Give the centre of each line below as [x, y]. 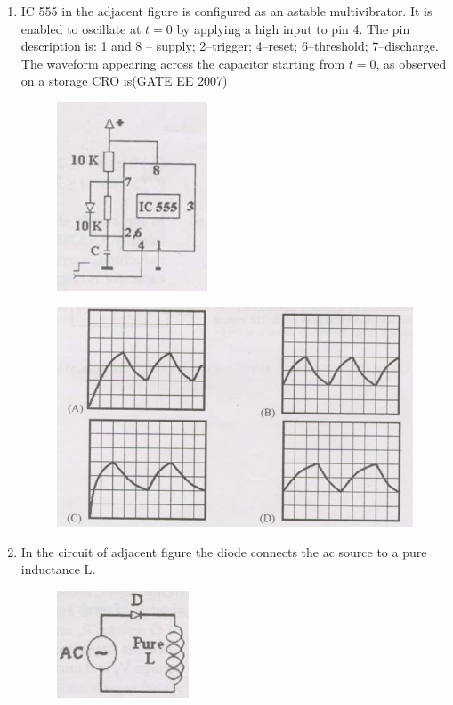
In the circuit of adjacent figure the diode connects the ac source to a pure [224, 551]
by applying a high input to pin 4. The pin [293, 28]
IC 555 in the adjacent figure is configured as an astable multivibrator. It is [226, 11]
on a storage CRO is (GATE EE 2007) [124, 81]
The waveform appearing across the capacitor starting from [183, 63]
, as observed [411, 63]
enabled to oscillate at [81, 28]
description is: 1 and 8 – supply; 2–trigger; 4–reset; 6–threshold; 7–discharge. [230, 46]
